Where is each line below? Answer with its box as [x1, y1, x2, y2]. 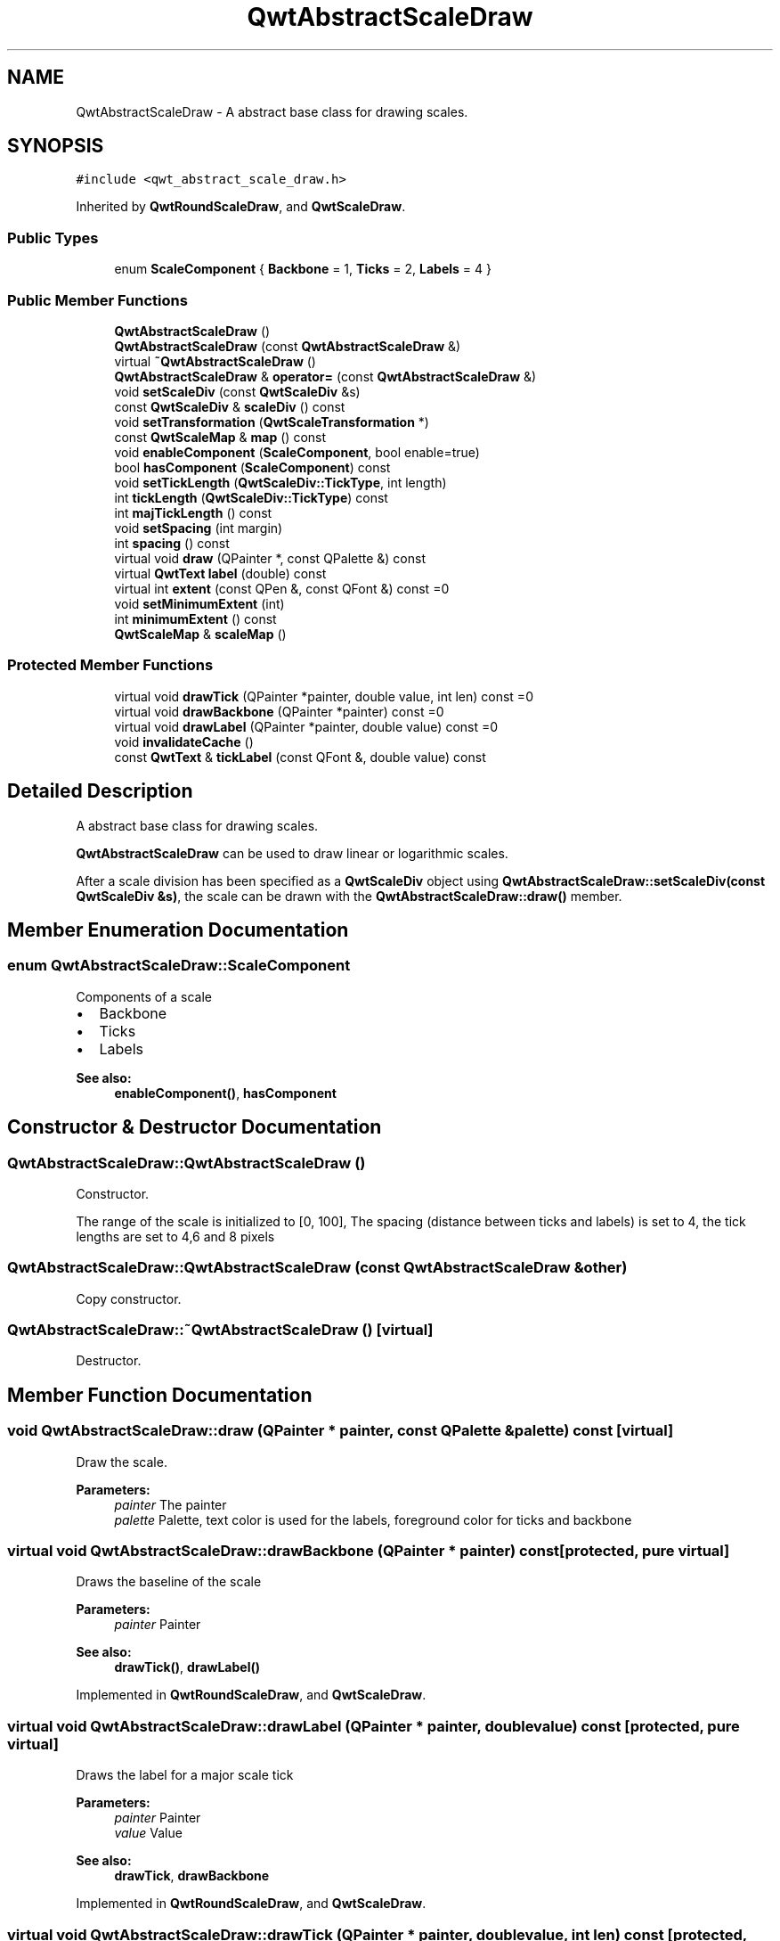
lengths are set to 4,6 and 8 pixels [76, 1228, 275, 1244]
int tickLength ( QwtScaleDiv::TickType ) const [114, 489, 388, 505]
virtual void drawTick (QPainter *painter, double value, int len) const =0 [114, 688, 533, 704]
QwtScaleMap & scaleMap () [114, 626, 287, 642]
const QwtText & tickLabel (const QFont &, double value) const [114, 749, 486, 765]
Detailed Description [7, 780, 193, 803]
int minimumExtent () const [114, 610, 277, 627]
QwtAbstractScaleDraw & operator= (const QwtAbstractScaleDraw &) [114, 368, 537, 384]
